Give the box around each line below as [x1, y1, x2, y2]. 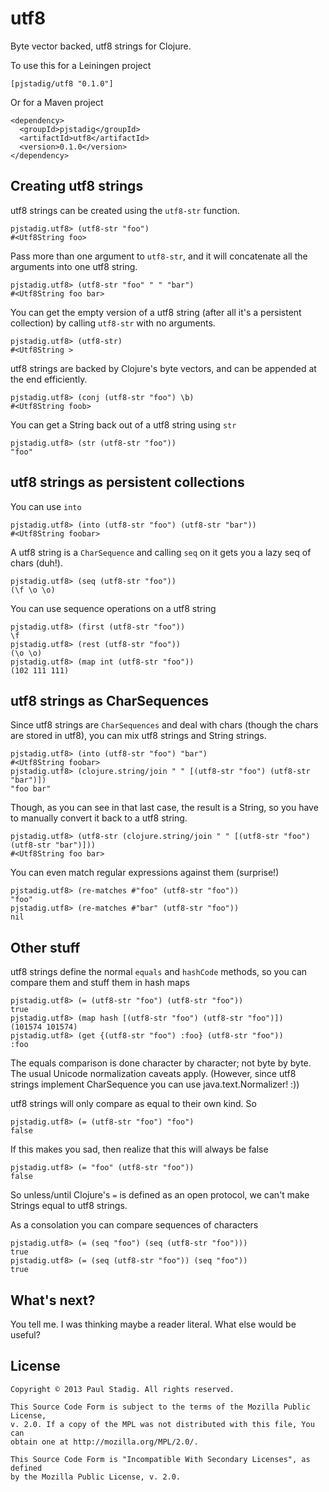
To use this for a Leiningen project [10, 59, 152, 71]
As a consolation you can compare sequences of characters [10, 1219, 259, 1231]
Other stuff [10, 939, 81, 956]
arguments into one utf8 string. [10, 260, 138, 272]
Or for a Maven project [10, 96, 104, 108]
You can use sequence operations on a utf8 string [10, 602, 217, 614]
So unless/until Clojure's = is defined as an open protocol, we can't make [10, 1189, 310, 1201]
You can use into [10, 500, 82, 512]
